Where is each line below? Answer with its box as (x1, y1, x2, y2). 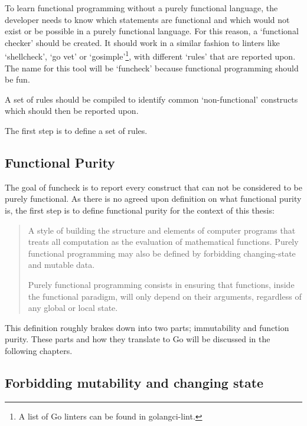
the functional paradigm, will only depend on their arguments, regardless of (28, 290, 302, 302)
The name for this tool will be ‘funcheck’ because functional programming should (5, 61, 299, 74)
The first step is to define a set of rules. (5, 124, 148, 136)
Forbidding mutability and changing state (5, 373, 264, 391)
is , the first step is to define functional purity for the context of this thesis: (5, 204, 275, 216)
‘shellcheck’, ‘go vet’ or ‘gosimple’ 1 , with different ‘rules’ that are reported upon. (5, 48, 296, 63)
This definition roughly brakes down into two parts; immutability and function (5, 321, 289, 333)
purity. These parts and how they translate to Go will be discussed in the (5, 333, 270, 345)
